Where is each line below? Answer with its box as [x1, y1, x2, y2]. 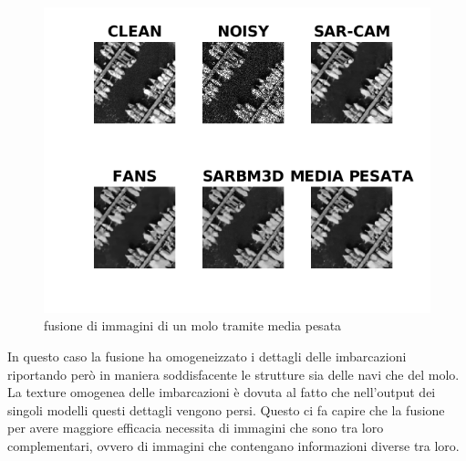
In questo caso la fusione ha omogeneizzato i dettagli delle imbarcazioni [7, 346, 407, 365]
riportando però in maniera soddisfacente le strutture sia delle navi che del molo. [7, 364, 460, 383]
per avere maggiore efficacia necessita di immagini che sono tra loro [7, 418, 384, 437]
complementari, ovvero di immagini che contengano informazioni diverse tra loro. [7, 435, 460, 455]
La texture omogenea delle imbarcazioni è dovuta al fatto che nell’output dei [7, 382, 436, 402]
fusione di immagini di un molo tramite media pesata [44, 316, 342, 335]
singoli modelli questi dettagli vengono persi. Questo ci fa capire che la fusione [7, 400, 445, 419]
